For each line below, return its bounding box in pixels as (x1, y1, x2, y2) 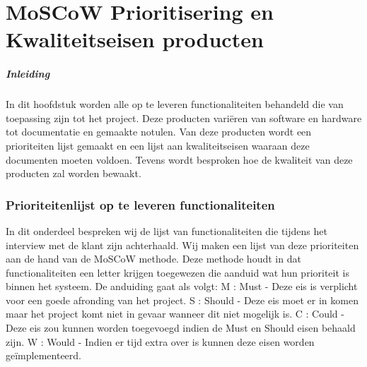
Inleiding (6, 66, 50, 81)
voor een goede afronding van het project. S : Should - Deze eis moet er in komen (6, 292, 359, 307)
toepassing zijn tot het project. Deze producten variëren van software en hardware (6, 110, 362, 125)
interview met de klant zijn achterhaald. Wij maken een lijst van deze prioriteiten (6, 237, 359, 252)
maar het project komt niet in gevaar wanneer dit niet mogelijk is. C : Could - (6, 306, 344, 321)
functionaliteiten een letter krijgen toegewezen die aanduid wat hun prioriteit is (6, 265, 349, 279)
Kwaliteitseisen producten (6, 25, 264, 54)
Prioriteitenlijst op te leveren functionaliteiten (6, 195, 275, 213)
